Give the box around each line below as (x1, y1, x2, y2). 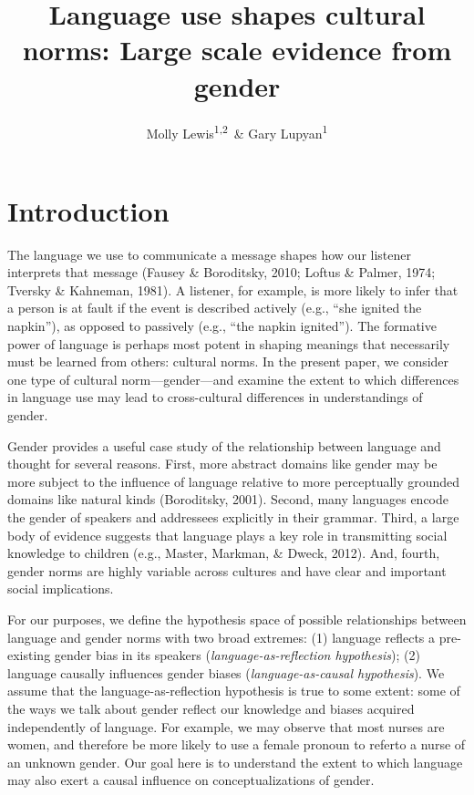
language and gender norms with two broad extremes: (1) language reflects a (7, 627, 436, 646)
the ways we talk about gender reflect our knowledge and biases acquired (7, 698, 415, 718)
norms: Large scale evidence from (22, 31, 452, 68)
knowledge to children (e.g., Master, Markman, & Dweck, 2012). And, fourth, (7, 543, 440, 563)
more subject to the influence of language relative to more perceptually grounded (7, 471, 460, 490)
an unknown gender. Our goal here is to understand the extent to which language (7, 752, 463, 771)
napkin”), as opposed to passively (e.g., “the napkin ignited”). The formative (7, 316, 437, 336)
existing (7, 645, 51, 665)
